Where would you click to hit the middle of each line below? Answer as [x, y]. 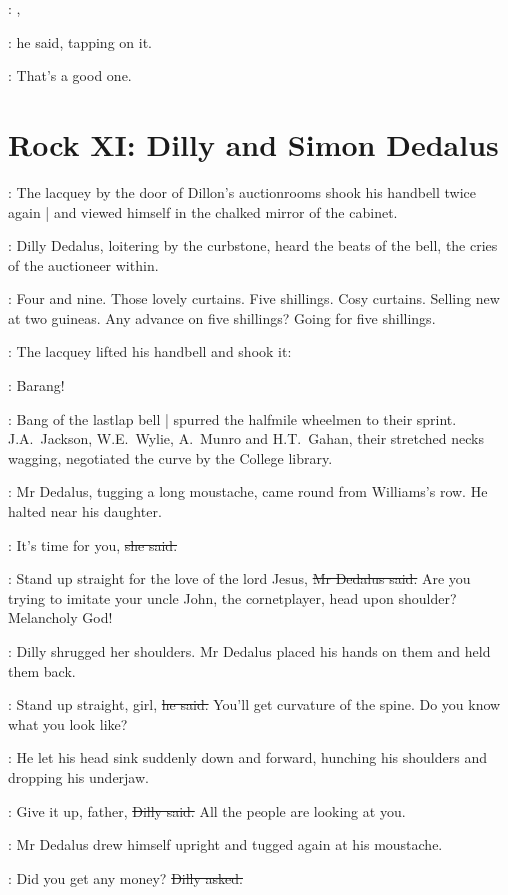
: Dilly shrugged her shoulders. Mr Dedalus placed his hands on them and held [249, 651]
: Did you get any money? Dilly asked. [125, 877]
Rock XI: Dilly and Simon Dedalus [253, 143]
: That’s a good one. [70, 75]
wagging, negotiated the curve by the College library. [170, 457]
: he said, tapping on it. [80, 41]
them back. [42, 670]
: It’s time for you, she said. [93, 544]
